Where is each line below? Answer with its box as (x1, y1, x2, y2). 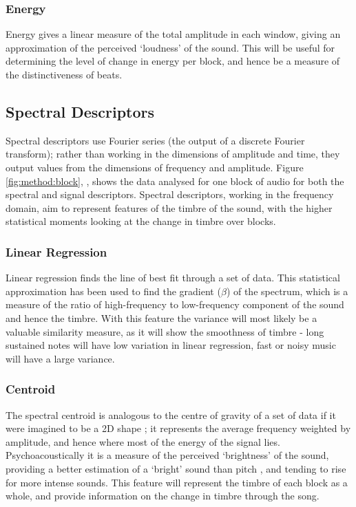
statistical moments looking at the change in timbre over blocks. (6, 214, 276, 228)
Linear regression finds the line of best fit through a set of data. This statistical (6, 270, 340, 285)
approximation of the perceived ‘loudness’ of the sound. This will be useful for (6, 40, 335, 54)
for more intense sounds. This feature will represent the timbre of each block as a (6, 475, 348, 489)
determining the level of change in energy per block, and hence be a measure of (6, 54, 340, 68)
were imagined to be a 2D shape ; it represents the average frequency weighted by (6, 421, 351, 435)
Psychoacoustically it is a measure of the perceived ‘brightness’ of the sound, (6, 448, 329, 462)
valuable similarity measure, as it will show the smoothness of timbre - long (6, 324, 324, 338)
